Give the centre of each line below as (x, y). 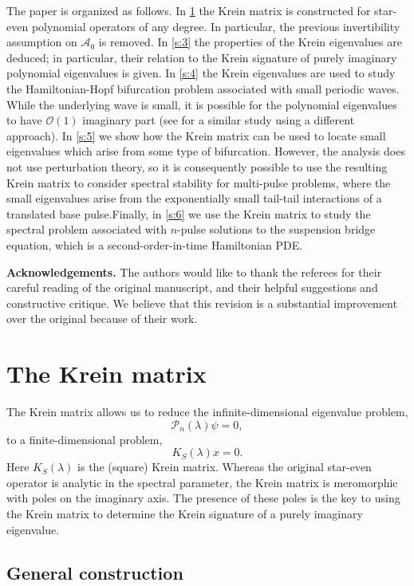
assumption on (42, 42)
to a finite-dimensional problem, (85, 439)
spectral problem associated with (87, 229)
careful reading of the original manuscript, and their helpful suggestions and (192, 287)
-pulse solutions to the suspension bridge (276, 229)
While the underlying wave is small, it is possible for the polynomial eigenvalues (202, 104)
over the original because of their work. (102, 319)
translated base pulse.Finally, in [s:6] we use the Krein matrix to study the (189, 213)
